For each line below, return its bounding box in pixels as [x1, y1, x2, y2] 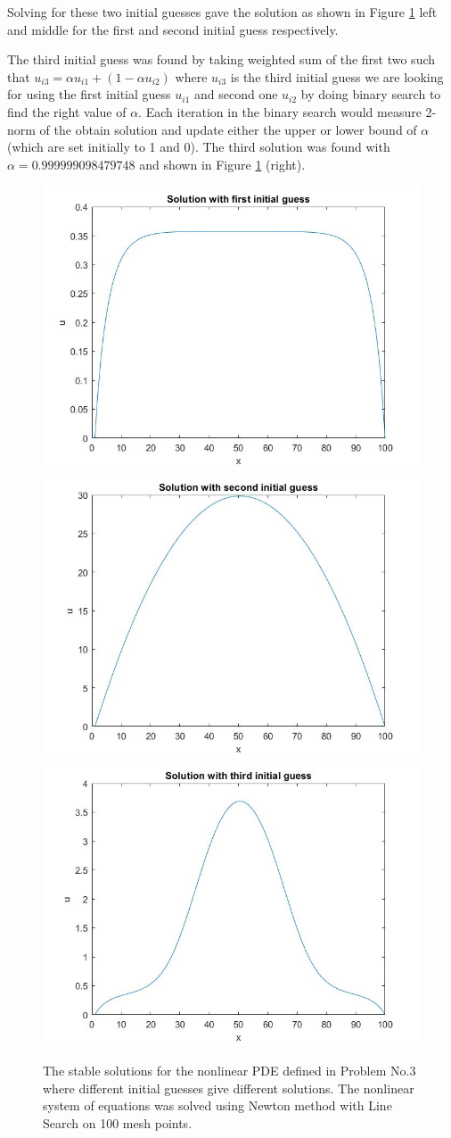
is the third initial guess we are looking [230, 67, 444, 86]
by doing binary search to [300, 85, 441, 104]
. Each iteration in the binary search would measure [138, 102, 422, 120]
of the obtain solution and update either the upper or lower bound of [39, 120, 417, 138]
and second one [193, 85, 278, 104]
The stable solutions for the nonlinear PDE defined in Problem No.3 [43, 1061, 416, 1080]
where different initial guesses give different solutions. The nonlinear [43, 1078, 414, 1097]
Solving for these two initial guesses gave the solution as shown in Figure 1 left [7, 3, 438, 21]
